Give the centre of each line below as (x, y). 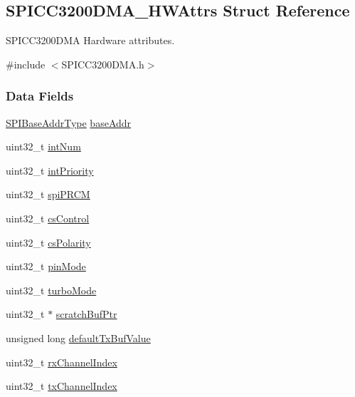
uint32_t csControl (48, 218)
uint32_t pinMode (46, 266)
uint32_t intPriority (50, 170)
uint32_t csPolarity (48, 242)
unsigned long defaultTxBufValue (78, 337)
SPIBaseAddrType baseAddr (69, 122)
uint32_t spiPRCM (48, 194)
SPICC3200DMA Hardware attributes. (90, 40)
